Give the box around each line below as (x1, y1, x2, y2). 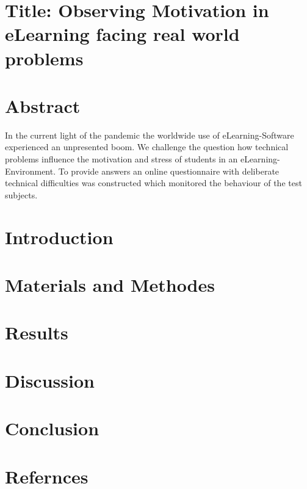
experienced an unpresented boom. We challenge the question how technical (5, 140, 289, 153)
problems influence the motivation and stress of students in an (5, 153, 238, 165)
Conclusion (5, 416, 99, 441)
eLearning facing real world (5, 21, 240, 46)
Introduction (5, 224, 114, 249)
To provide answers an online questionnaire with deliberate (58, 164, 280, 177)
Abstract (5, 93, 81, 118)
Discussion (5, 368, 95, 393)
